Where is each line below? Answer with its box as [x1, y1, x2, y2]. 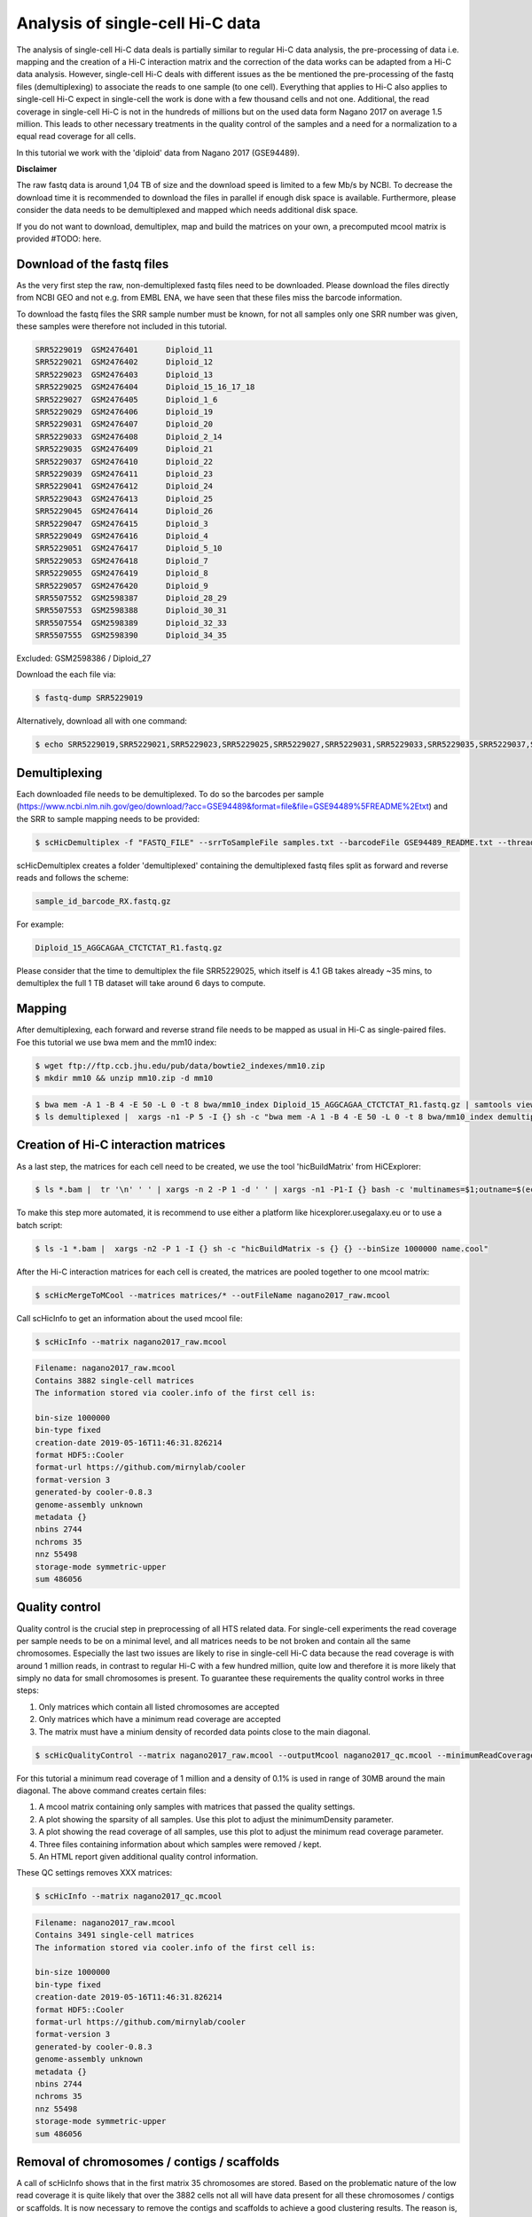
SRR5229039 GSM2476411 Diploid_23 [35, 468, 213, 479]
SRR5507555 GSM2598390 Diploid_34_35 [35, 631, 228, 640]
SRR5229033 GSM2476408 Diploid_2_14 [35, 431, 223, 442]
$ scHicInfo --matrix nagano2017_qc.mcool [35, 1892, 223, 1901]
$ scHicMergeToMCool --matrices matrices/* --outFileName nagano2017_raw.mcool [35, 1290, 391, 1300]
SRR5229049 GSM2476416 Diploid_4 [35, 530, 208, 541]
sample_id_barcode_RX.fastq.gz [35, 897, 172, 906]
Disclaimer [16, 164, 58, 175]
